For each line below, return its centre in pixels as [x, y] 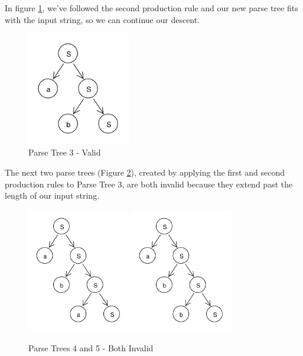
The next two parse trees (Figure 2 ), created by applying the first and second [145, 172]
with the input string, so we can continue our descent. [102, 19]
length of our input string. [52, 195]
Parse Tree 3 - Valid [65, 152]
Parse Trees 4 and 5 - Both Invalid [91, 347]
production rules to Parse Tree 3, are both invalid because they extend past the [149, 184]
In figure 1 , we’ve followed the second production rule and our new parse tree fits [151, 8]
